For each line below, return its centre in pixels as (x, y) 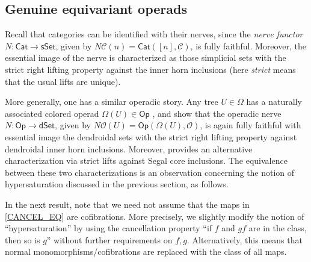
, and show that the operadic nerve (217, 113)
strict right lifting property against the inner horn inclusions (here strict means (150, 69)
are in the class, (278, 228)
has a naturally (274, 101)
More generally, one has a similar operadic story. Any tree (112, 101)
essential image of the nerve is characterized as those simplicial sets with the (146, 58)
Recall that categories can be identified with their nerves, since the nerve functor (154, 34)
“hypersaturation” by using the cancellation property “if (109, 228)
